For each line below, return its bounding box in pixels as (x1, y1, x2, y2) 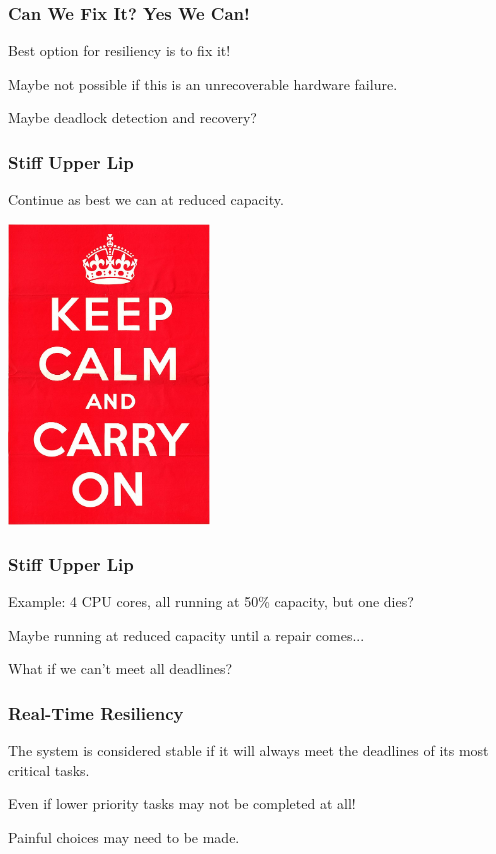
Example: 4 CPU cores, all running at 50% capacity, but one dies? (8, 591, 414, 612)
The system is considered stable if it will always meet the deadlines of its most (8, 740, 489, 761)
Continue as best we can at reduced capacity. (8, 189, 284, 210)
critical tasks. (8, 759, 90, 780)
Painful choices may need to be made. (8, 826, 240, 847)
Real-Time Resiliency (8, 700, 184, 725)
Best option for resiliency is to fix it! (8, 40, 231, 61)
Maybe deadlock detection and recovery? (8, 107, 257, 128)
